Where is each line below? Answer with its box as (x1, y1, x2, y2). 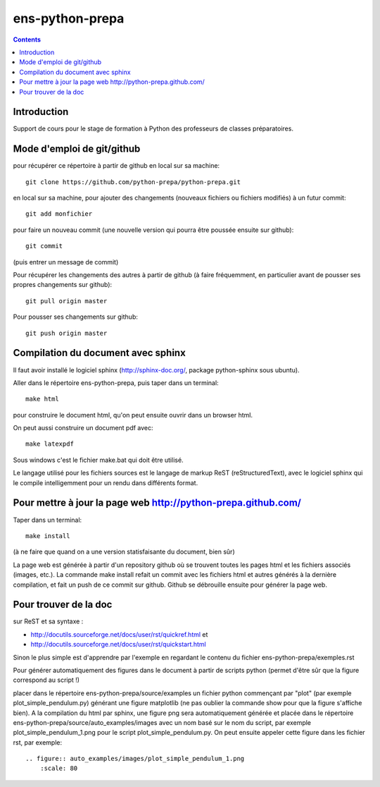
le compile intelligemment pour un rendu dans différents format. (13, 478, 198, 487)
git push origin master (25, 329, 108, 337)
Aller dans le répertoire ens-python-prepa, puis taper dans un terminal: (13, 378, 219, 387)
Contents (13, 35, 42, 44)
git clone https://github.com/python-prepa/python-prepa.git (25, 178, 241, 186)
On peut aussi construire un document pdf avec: (13, 424, 154, 432)
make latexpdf (25, 440, 74, 448)
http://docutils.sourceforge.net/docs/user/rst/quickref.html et (30, 630, 208, 638)
